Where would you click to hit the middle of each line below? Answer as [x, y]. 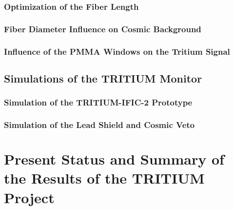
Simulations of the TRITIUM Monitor [103, 78]
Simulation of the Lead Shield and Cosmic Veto [99, 125]
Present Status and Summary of [114, 159]
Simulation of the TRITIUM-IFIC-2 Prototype [98, 102]
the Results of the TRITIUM [104, 178]
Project [29, 197]
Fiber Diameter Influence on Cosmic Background [103, 29]
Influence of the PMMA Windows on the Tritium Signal [117, 51]
